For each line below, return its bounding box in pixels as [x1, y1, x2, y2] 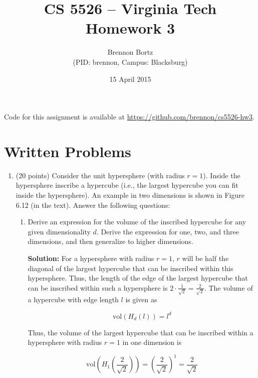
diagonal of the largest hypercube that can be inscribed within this [28, 263, 233, 273]
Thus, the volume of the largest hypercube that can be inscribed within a [28, 327, 253, 337]
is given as [125, 294, 157, 305]
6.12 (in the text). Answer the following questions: [16, 199, 170, 210]
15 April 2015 [109, 73, 151, 84]
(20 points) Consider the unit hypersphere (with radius [16, 170, 185, 180]
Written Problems [4, 141, 131, 161]
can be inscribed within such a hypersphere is [28, 282, 168, 293]
